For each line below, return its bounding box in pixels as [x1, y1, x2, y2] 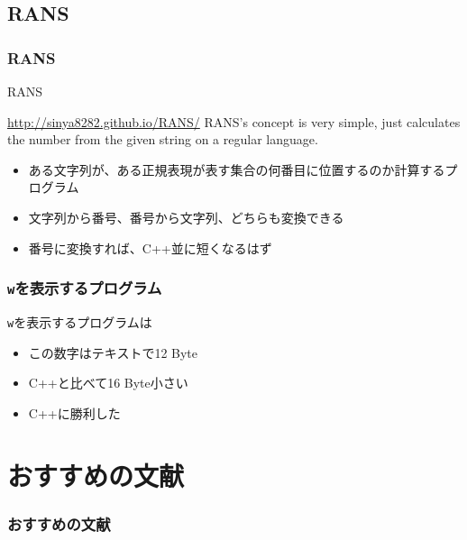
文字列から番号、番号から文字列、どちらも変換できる [28, 207, 344, 226]
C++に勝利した [28, 403, 121, 422]
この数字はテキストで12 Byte [28, 343, 198, 362]
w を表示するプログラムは [7, 312, 152, 331]
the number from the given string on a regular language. [7, 130, 318, 149]
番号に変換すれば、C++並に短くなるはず [28, 238, 272, 257]
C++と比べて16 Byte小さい [28, 373, 188, 392]
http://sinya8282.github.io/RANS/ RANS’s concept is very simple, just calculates [7, 112, 461, 131]
